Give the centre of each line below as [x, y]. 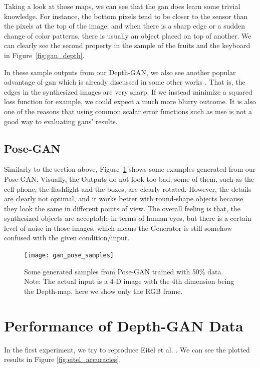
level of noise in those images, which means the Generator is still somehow [118, 228]
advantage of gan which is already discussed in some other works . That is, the [125, 82]
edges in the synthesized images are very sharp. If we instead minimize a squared [128, 91]
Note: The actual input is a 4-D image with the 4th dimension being [129, 281]
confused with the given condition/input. [67, 238]
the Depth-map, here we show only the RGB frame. [103, 291]
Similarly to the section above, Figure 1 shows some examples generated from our [130, 169]
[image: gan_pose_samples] [69, 256]
